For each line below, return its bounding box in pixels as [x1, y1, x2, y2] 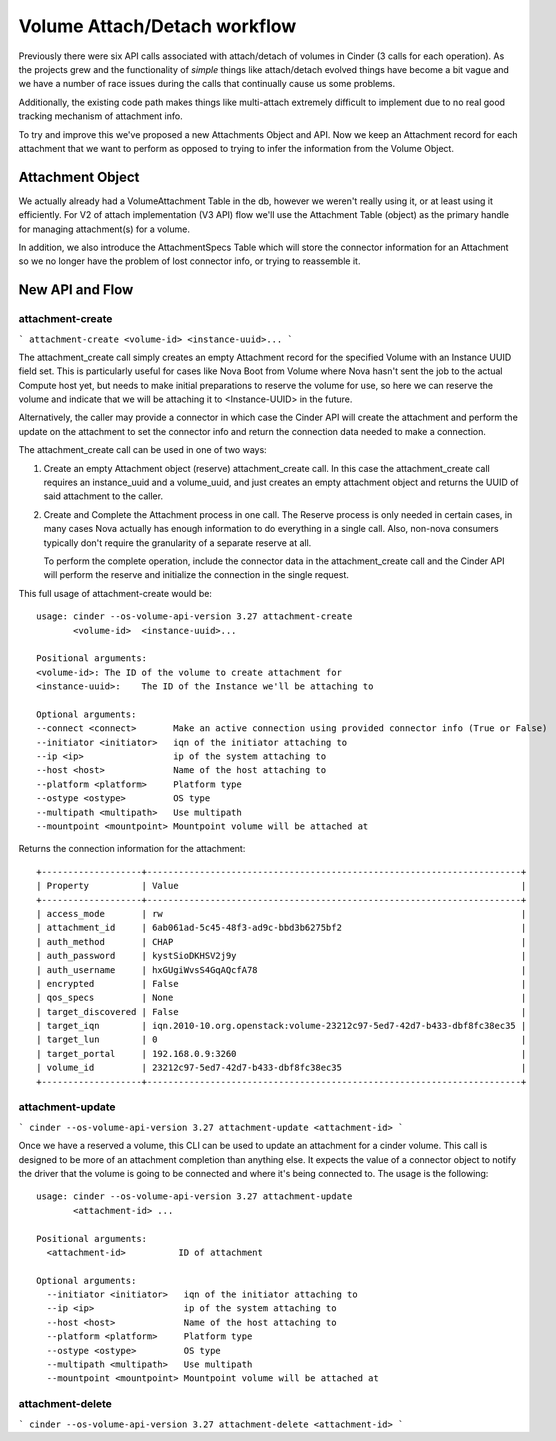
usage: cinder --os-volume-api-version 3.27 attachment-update [36, 1191, 353, 1202]
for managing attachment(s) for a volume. [18, 223, 190, 235]
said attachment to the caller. [43, 490, 164, 502]
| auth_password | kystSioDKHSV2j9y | [36, 950, 527, 962]
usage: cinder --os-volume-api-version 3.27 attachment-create [36, 611, 353, 622]
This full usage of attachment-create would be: [18, 587, 212, 599]
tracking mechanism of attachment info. [18, 110, 184, 122]
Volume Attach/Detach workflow [18, 15, 297, 37]
